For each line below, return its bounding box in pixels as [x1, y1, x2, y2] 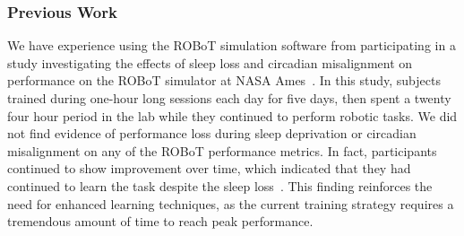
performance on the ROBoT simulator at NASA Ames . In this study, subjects [7, 71, 441, 90]
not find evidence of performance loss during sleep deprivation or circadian [7, 124, 417, 143]
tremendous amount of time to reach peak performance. [7, 212, 314, 231]
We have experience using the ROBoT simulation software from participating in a [7, 36, 456, 55]
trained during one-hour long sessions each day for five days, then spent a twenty [7, 89, 451, 107]
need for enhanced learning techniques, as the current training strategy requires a [7, 194, 454, 213]
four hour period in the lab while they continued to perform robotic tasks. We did [7, 106, 458, 125]
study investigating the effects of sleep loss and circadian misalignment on [7, 53, 413, 72]
